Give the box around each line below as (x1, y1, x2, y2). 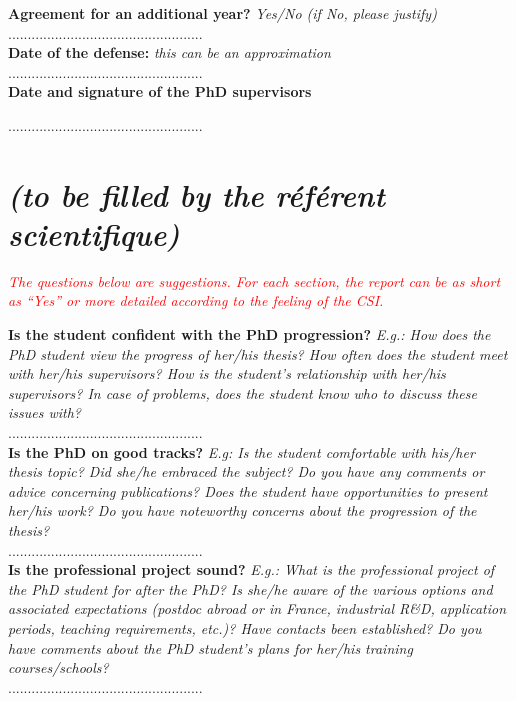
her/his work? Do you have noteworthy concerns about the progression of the (8, 500, 477, 521)
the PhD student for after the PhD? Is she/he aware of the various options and (8, 578, 493, 599)
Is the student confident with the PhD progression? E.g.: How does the (8, 324, 491, 345)
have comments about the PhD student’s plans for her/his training (8, 637, 413, 658)
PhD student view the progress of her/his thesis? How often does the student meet (8, 343, 508, 364)
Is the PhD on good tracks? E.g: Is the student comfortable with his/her (8, 441, 475, 462)
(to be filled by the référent (8, 173, 385, 215)
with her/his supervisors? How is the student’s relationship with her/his (8, 363, 446, 384)
